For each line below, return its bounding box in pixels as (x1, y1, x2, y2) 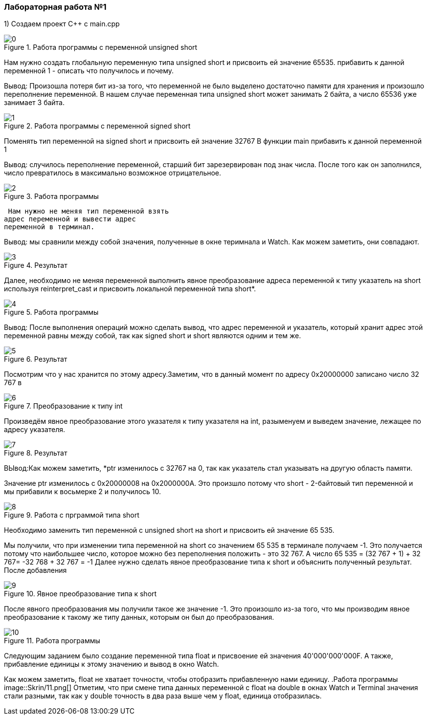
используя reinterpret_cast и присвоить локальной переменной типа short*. (4, 284, 256, 293)
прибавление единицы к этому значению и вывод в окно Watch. (4, 660, 219, 669)
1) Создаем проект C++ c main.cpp (4, 20, 120, 28)
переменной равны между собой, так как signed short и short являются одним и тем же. (4, 331, 301, 340)
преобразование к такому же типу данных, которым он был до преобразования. (4, 613, 274, 622)
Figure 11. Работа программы (4, 636, 100, 645)
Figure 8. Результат (4, 449, 68, 458)
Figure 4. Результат (4, 261, 68, 270)
